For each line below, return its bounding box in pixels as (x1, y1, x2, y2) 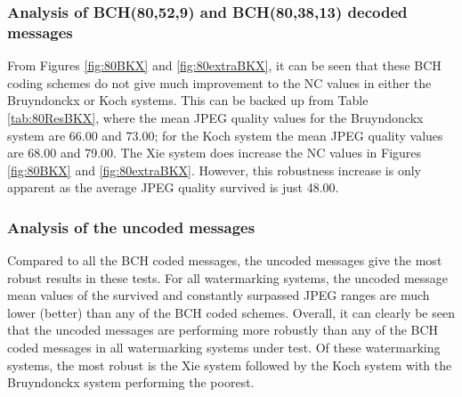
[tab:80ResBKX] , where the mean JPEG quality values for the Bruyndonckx (7, 108, 424, 126)
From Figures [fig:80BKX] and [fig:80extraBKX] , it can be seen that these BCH (7, 56, 442, 75)
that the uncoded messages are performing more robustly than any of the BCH (7, 320, 439, 339)
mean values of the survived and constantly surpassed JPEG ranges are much (7, 286, 430, 304)
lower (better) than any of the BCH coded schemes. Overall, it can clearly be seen (7, 303, 455, 321)
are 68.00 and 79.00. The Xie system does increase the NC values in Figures (7, 143, 422, 162)
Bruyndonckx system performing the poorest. (7, 373, 255, 392)
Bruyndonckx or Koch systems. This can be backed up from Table (7, 91, 369, 109)
